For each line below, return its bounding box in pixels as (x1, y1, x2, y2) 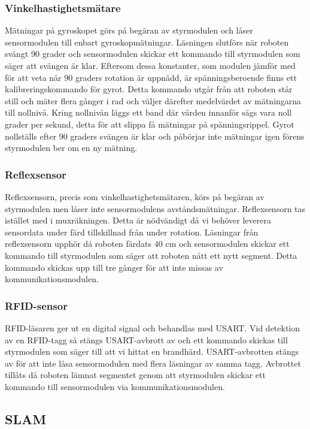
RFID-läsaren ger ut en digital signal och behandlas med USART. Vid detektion (5, 321, 300, 334)
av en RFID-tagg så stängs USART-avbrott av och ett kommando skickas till (5, 333, 288, 346)
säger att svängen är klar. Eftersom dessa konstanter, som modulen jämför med (5, 59, 296, 71)
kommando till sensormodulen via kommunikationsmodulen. (5, 380, 225, 392)
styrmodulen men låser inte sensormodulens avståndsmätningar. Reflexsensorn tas (5, 202, 306, 214)
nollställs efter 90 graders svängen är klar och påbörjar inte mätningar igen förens (5, 129, 305, 142)
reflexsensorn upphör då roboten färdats (5, 237, 152, 250)
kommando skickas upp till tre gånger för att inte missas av (5, 261, 223, 273)
